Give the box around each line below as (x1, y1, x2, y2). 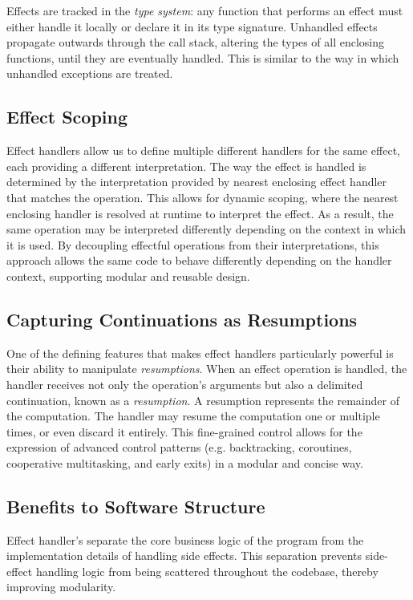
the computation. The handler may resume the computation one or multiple (6, 407, 380, 424)
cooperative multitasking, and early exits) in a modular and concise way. (6, 454, 363, 471)
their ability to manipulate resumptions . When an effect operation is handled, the (6, 360, 407, 377)
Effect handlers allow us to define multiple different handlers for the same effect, (6, 142, 401, 159)
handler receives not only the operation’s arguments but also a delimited (6, 375, 363, 392)
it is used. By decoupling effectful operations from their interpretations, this (6, 236, 379, 253)
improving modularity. (6, 578, 116, 595)
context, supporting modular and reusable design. (6, 267, 250, 284)
